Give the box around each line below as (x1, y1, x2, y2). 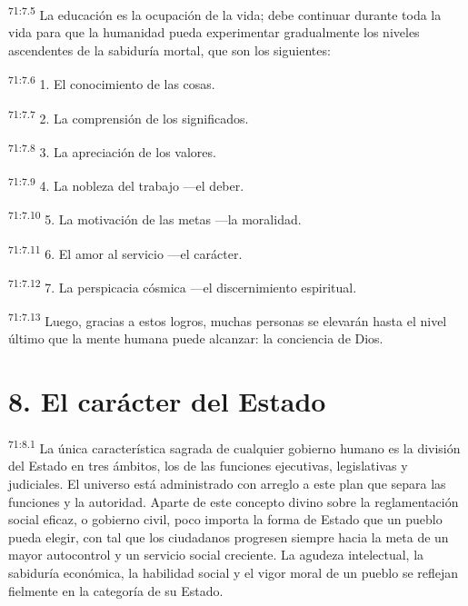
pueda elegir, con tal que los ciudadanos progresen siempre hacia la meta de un (8, 527, 449, 546)
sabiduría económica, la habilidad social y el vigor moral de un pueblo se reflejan (8, 562, 459, 581)
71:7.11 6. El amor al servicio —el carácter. (8, 241, 243, 263)
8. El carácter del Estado (8, 382, 326, 420)
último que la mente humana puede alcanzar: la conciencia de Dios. (8, 329, 383, 348)
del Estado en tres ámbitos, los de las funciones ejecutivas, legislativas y (8, 456, 408, 475)
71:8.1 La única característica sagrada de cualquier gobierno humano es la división (8, 436, 461, 457)
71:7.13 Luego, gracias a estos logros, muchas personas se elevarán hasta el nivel (8, 309, 447, 330)
